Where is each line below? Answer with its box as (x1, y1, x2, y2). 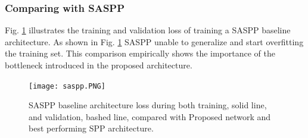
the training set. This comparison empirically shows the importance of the (5, 47, 275, 59)
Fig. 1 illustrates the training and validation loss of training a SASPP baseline (5, 24, 291, 36)
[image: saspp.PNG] (29, 81, 105, 90)
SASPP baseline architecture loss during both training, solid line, (29, 99, 267, 111)
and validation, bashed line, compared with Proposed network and (29, 110, 271, 123)
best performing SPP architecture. (29, 122, 154, 134)
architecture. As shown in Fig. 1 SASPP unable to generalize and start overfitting (5, 35, 304, 48)
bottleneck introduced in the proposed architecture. (5, 59, 192, 71)
